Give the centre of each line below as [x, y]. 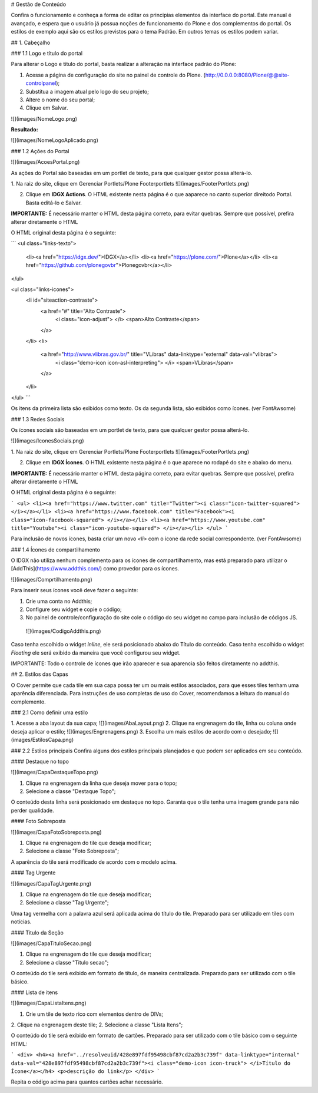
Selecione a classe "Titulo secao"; [67, 962]
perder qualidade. [32, 810]
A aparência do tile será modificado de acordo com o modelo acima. [94, 862]
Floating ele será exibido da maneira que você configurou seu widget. [96, 653]
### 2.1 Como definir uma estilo [49, 712]
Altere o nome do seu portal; [60, 100]
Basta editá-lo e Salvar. [54, 203]
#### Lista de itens [34, 992]
